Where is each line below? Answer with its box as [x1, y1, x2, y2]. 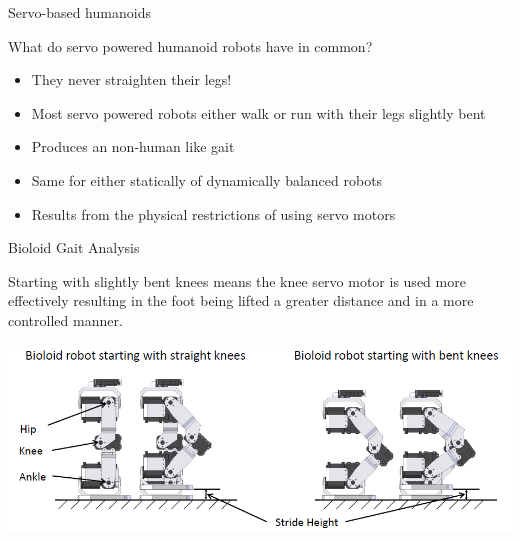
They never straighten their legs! [31, 69, 232, 90]
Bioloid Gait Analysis [8, 237, 140, 258]
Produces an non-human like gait [31, 136, 235, 157]
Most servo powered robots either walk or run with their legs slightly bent [31, 102, 486, 123]
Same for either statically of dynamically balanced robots [31, 169, 383, 190]
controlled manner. [8, 309, 123, 330]
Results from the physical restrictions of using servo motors [31, 203, 396, 224]
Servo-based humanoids [8, 2, 151, 22]
